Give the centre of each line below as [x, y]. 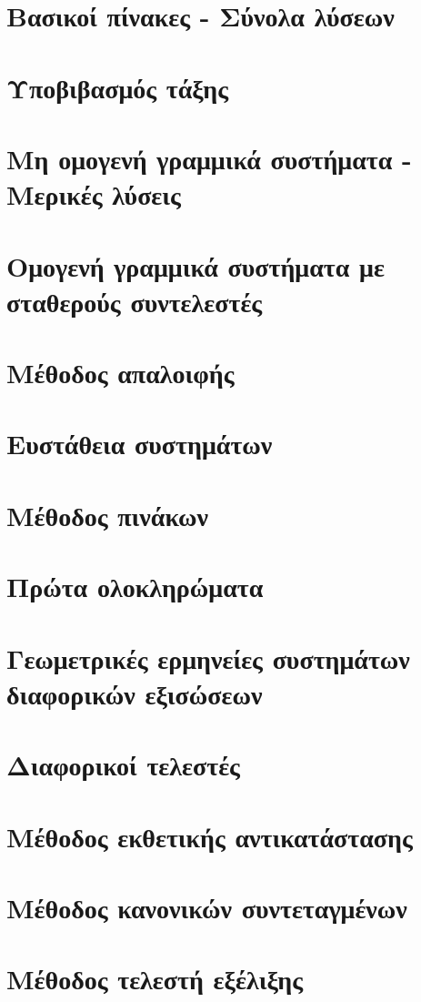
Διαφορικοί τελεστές [123, 765]
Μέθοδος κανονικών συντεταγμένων [207, 907]
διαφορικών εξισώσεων [135, 693]
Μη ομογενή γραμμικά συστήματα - [209, 158]
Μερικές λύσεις [94, 194]
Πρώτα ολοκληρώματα [135, 587]
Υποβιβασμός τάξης [117, 87]
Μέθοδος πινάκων [108, 515]
